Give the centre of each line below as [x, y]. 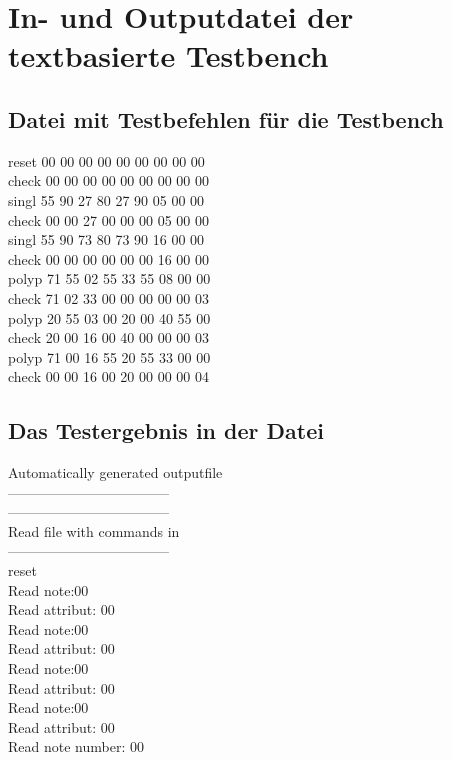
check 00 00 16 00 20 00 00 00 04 [108, 376]
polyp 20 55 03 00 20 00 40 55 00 [109, 317]
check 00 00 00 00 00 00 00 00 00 [108, 180]
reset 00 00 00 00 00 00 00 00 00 [106, 160]
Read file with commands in [94, 530]
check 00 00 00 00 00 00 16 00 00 [108, 258]
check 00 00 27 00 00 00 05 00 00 [108, 219]
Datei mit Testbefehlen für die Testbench [226, 118]
